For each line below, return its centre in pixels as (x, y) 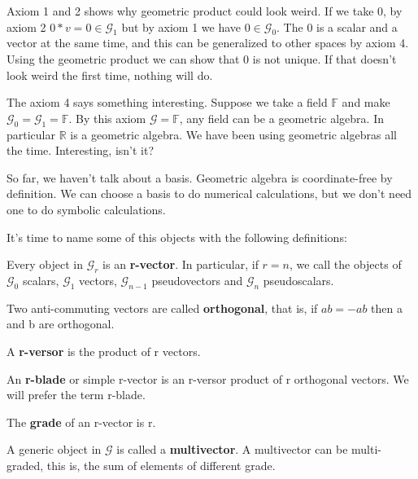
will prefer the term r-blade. (76, 395)
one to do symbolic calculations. (86, 209)
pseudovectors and (197, 280)
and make (366, 102)
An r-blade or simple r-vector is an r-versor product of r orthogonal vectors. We (208, 378)
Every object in (45, 264)
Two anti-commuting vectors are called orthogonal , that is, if (162, 308)
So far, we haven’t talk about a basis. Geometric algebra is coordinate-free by (200, 177)
